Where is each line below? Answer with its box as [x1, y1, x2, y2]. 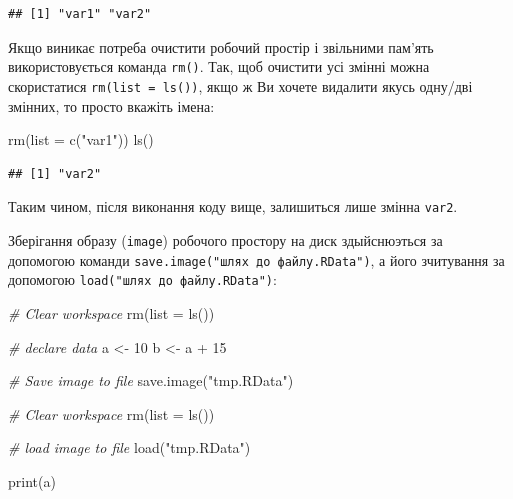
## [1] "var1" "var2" [8, 7, 152, 21]
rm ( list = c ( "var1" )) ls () [8, 129, 154, 150]
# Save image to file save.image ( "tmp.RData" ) [8, 370, 294, 391]
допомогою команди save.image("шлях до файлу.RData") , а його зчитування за [8, 249, 505, 270]
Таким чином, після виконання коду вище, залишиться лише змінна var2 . [8, 196, 458, 217]
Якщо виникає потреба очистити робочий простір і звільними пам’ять [8, 36, 434, 57]
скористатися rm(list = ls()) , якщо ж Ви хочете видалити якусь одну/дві [8, 75, 473, 96]
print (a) [8, 470, 56, 491]
